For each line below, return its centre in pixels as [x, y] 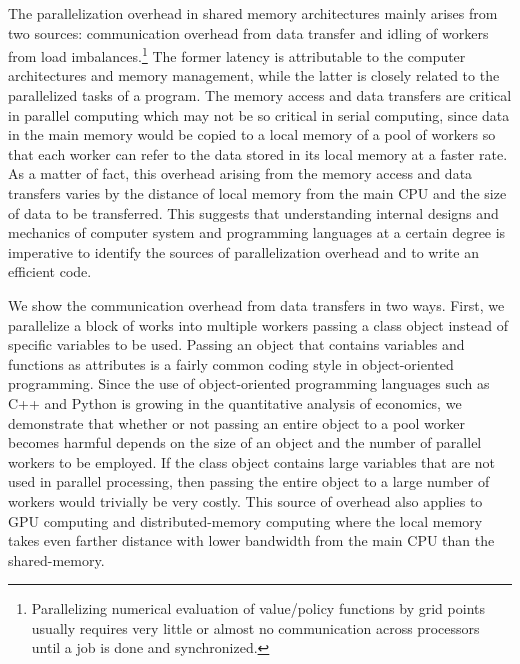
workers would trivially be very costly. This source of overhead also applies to [245, 500]
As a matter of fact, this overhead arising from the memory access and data [240, 173]
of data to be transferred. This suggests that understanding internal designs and [253, 212]
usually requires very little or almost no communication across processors [255, 627]
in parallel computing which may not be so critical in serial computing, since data [259, 114]
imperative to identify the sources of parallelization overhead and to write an [243, 251]
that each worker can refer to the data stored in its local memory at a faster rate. [258, 153]
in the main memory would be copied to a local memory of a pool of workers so [252, 134]
